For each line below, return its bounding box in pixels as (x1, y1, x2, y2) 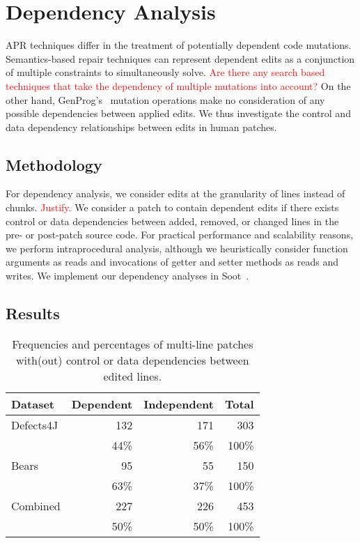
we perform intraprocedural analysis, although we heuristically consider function (6, 240, 348, 255)
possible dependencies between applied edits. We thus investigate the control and (6, 106, 351, 121)
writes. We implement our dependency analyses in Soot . (6, 268, 249, 283)
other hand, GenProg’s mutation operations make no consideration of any (6, 92, 325, 107)
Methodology (6, 153, 102, 175)
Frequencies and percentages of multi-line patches (12, 335, 253, 352)
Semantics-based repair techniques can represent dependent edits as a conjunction (6, 51, 355, 66)
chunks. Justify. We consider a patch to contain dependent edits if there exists (6, 200, 339, 215)
